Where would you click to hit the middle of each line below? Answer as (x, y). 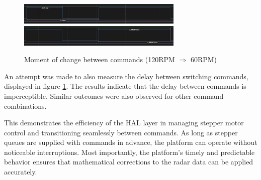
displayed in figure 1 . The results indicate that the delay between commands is (125, 86)
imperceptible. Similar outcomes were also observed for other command (114, 96)
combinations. (25, 106)
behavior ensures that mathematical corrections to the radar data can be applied (129, 162)
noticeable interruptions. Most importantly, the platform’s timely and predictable (129, 152)
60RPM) (204, 59)
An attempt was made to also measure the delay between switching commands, (126, 76)
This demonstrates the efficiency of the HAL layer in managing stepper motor (124, 123)
